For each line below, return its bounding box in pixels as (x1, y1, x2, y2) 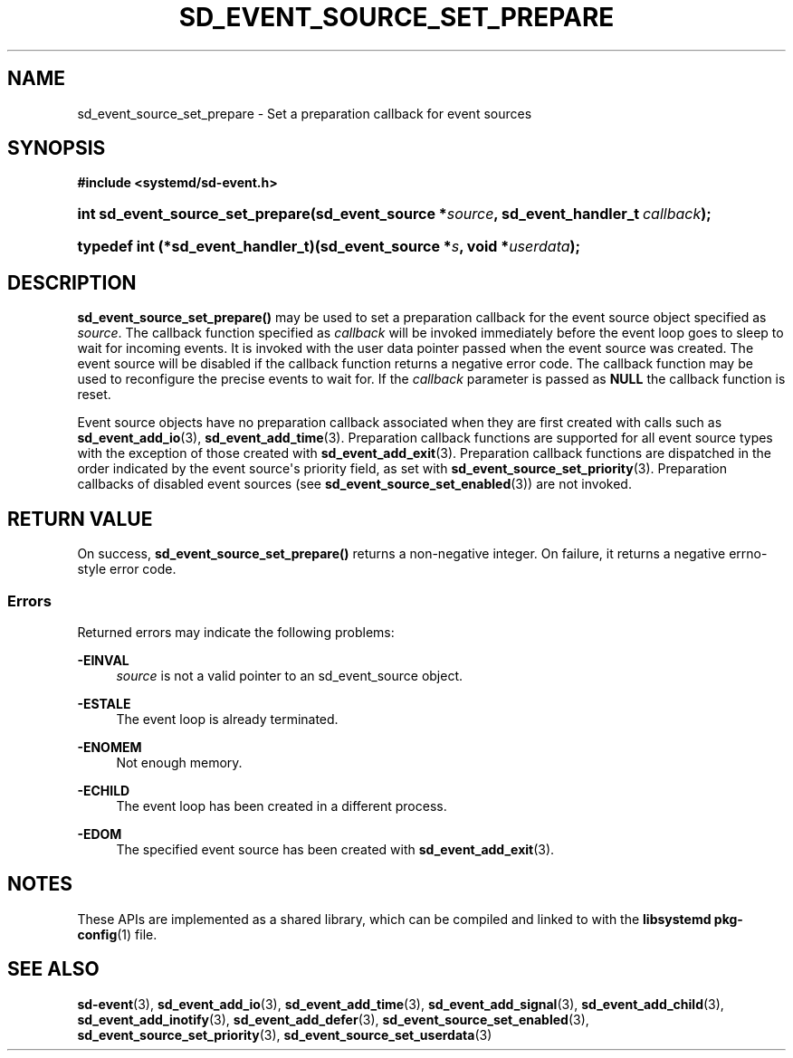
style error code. (77, 561, 177, 577)
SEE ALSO (7, 958, 100, 981)
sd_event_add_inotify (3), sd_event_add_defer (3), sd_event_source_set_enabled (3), (77, 1011, 589, 1027)
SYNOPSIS (7, 137, 106, 160)
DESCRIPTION (7, 271, 137, 294)
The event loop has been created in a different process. (116, 797, 447, 814)
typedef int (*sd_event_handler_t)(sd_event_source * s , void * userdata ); (77, 237, 581, 256)
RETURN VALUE (7, 507, 153, 530)
